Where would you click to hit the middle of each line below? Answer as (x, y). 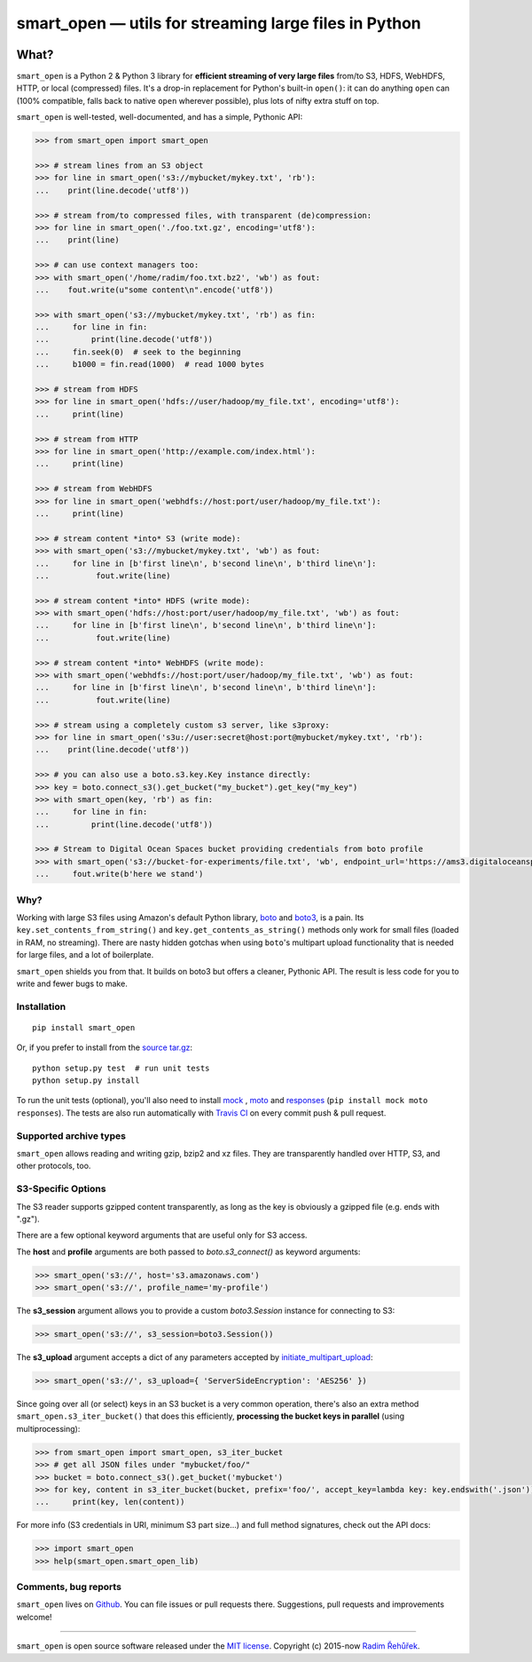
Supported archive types (71, 1135)
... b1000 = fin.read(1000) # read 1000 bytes (150, 365)
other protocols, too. (54, 1166)
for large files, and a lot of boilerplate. (85, 955)
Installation (41, 1006)
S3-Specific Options (61, 1189)
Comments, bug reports (69, 1587)
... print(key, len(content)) (110, 1502)
